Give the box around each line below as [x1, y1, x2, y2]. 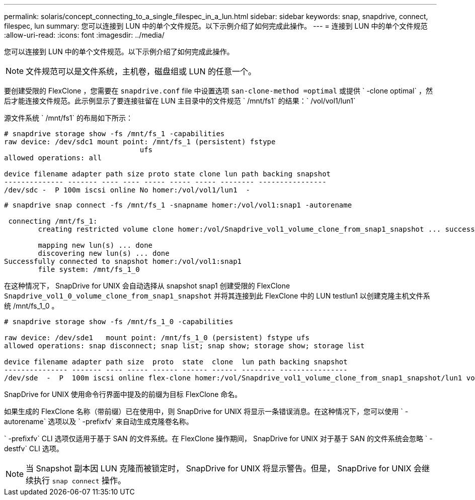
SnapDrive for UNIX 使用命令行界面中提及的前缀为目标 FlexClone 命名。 [4, 390, 242, 398]
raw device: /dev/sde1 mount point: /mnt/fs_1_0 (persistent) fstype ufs [4, 334, 309, 342]
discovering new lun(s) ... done [38, 249, 170, 257]
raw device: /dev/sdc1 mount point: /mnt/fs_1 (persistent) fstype [4, 138, 276, 146]
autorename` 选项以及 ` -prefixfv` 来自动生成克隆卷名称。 [4, 417, 193, 426]
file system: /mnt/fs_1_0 [38, 265, 140, 273]
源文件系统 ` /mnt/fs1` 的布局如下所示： [4, 114, 133, 122]
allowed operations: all [4, 154, 102, 162]
